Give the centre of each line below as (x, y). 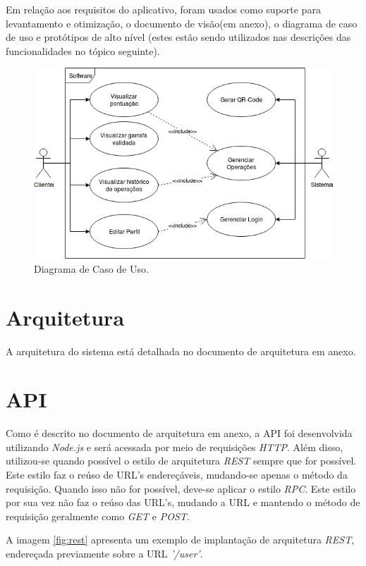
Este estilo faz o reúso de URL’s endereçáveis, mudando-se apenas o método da (177, 475)
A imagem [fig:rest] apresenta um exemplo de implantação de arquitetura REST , (180, 540)
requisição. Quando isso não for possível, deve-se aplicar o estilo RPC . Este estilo (181, 488)
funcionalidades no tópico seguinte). (83, 50)
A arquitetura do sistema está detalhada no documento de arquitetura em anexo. (181, 351)
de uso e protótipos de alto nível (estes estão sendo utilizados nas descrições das (178, 37)
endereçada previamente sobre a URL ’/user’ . (104, 554)
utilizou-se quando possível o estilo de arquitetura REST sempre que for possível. (181, 461)
